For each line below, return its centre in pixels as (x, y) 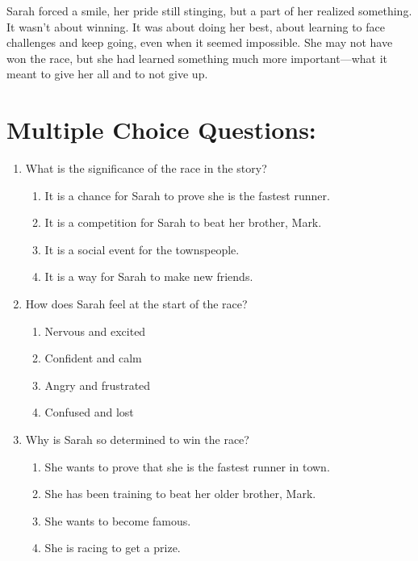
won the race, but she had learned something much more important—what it (197, 58)
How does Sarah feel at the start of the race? (136, 304)
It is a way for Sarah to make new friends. (149, 276)
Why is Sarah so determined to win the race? (137, 440)
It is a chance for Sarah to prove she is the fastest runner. (187, 195)
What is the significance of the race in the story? (146, 168)
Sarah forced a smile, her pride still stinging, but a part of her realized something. (209, 10)
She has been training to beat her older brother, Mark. (180, 494)
